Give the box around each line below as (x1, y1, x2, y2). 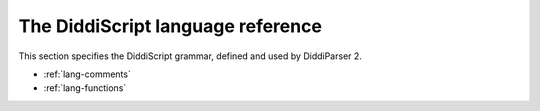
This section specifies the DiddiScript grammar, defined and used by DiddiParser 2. (18, 50, 362, 62)
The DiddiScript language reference (18, 15, 322, 37)
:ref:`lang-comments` (43, 68, 132, 80)
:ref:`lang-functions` (43, 82, 127, 94)
